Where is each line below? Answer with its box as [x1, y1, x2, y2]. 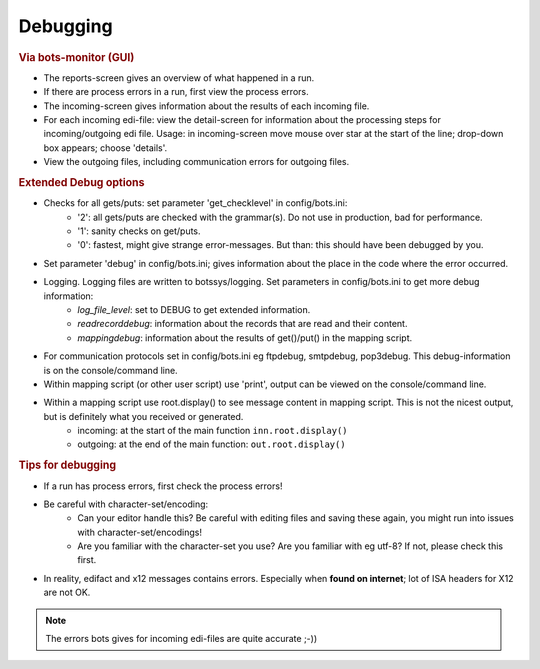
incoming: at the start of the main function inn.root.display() [77, 425, 348, 437]
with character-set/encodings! [77, 526, 202, 538]
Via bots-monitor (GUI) [18, 50, 135, 64]
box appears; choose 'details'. [43, 141, 168, 154]
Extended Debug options [18, 175, 145, 189]
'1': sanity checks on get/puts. [77, 225, 201, 237]
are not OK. [43, 586, 91, 599]
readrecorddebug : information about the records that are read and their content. [77, 318, 408, 330]
